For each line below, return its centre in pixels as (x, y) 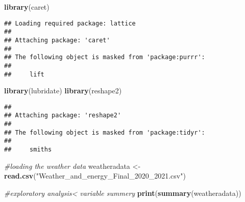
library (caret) (27, 7)
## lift (24, 74)
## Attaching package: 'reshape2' (63, 116)
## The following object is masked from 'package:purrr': (105, 57)
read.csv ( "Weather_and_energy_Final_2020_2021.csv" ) (95, 176)
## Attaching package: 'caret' (57, 40)
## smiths (28, 150)
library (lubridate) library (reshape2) (63, 91)
